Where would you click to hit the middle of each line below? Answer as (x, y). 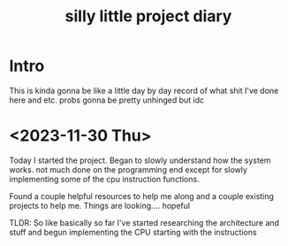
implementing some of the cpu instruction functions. (105, 179)
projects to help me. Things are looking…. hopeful (100, 205)
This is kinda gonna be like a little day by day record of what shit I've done (144, 90)
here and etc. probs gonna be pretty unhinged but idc (107, 100)
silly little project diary (148, 16)
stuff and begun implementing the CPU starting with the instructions (133, 232)
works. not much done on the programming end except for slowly (128, 169)
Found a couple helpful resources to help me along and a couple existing (141, 196)
